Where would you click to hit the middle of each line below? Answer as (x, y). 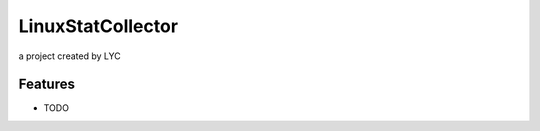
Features (46, 84)
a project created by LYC (69, 56)
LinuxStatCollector (98, 26)
